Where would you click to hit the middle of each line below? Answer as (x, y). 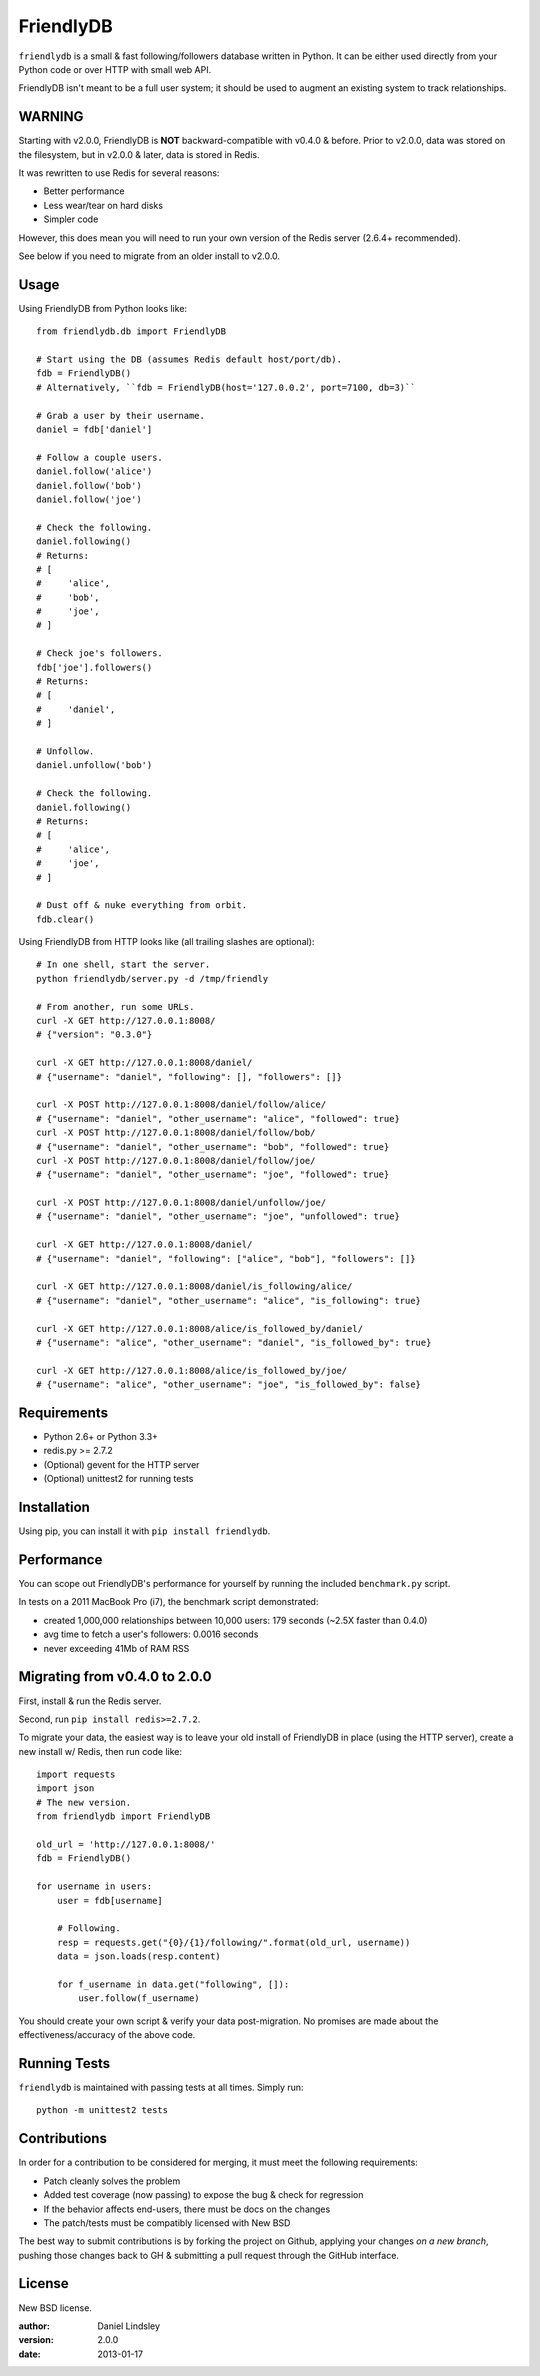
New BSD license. (55, 2307)
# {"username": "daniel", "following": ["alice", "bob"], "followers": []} (226, 1258)
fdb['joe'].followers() (94, 667)
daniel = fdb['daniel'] (94, 429)
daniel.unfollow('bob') (94, 765)
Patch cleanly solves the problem (112, 2181)
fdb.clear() (65, 919)
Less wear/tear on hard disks (103, 205)
